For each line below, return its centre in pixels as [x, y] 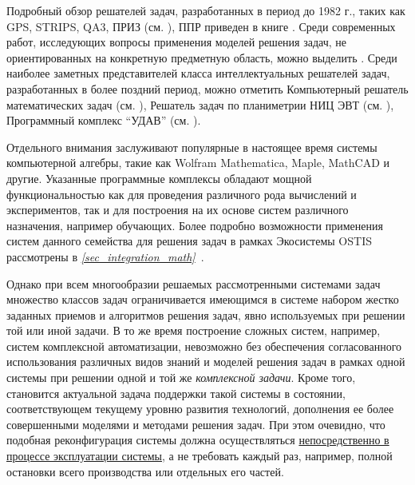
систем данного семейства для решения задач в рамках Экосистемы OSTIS [189, 241]
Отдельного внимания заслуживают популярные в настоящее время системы [192, 147]
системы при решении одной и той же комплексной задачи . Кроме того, [181, 378]
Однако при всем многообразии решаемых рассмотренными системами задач [194, 283]
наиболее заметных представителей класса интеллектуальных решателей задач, [198, 73]
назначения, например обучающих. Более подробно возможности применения [195, 225]
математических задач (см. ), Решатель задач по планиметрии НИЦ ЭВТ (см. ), [200, 104]
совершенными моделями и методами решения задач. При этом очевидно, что [196, 424]
